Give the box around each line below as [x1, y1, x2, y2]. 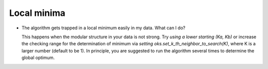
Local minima [9, 7, 66, 18]
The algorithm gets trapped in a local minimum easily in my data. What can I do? [21, 25, 186, 31]
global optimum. [21, 55, 55, 61]
